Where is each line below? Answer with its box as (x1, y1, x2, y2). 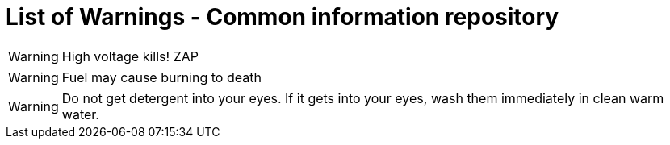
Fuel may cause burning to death (61, 68, 262, 85)
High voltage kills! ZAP (61, 48, 199, 64)
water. (61, 106, 99, 122)
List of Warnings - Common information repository (6, 3, 559, 31)
